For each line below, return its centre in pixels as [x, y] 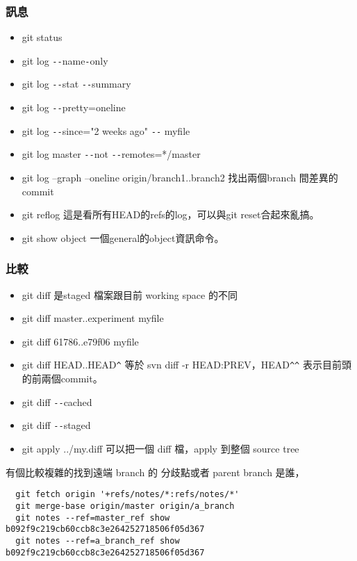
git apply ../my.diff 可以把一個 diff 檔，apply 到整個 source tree [160, 449]
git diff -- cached [57, 401]
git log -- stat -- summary [76, 84]
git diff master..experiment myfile [93, 318]
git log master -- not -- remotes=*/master [111, 154]
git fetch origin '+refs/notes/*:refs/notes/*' [127, 495]
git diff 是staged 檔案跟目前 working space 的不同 [130, 294]
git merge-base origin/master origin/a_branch [125, 506]
